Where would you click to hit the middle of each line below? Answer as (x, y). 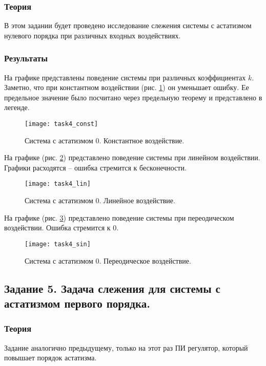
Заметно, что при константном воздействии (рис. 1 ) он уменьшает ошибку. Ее (127, 87)
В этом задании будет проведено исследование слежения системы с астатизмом (128, 25)
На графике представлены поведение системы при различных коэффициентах (125, 77)
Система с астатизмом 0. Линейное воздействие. (100, 200)
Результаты (26, 58)
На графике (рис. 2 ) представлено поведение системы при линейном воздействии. (132, 157)
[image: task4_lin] (58, 184)
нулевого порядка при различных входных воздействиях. (93, 35)
